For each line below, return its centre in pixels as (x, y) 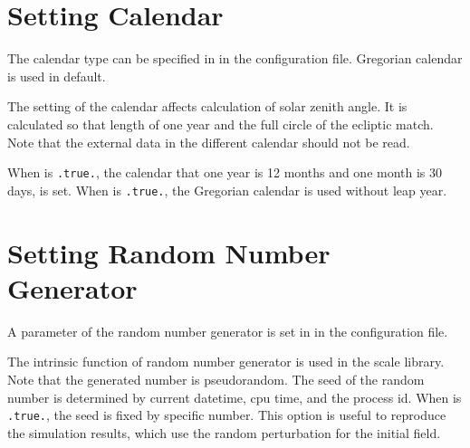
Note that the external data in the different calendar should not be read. (209, 142)
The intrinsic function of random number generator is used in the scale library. (226, 362)
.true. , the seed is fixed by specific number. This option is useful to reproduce (227, 415)
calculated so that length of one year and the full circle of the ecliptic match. (221, 124)
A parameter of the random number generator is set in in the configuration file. (228, 331)
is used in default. (57, 76)
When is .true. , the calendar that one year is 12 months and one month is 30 (225, 172)
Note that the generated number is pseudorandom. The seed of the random (216, 379)
